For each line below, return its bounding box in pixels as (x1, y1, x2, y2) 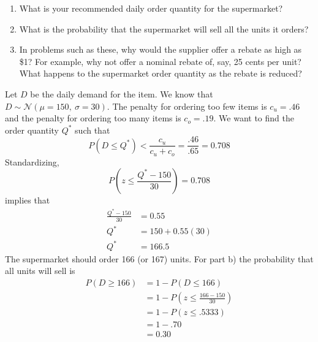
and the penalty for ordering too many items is (5, 112, 181, 124)
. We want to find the (213, 112, 294, 124)
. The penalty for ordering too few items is (107, 99, 267, 112)
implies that (5, 194, 50, 207)
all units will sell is (5, 264, 75, 277)
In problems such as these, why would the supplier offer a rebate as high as (19, 43, 302, 56)
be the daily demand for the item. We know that (30, 87, 213, 100)
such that (75, 123, 110, 136)
